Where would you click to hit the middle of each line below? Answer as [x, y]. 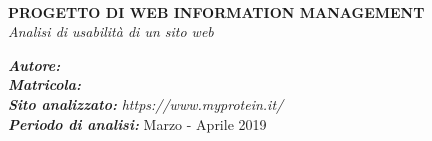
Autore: [34, 64]
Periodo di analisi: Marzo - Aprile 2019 [137, 123]
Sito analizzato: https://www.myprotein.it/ [146, 103]
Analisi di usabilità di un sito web [111, 31]
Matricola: [45, 84]
